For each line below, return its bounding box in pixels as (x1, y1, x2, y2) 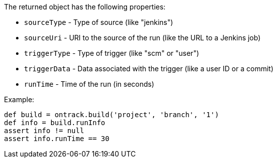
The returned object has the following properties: (4, 2, 165, 11)
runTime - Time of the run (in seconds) (24, 80, 154, 88)
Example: (4, 95, 34, 104)
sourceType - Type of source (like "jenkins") (24, 18, 173, 26)
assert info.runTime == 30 (4, 135, 109, 143)
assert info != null (4, 127, 84, 135)
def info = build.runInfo (4, 119, 105, 127)
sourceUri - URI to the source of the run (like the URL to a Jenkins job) (24, 33, 261, 42)
